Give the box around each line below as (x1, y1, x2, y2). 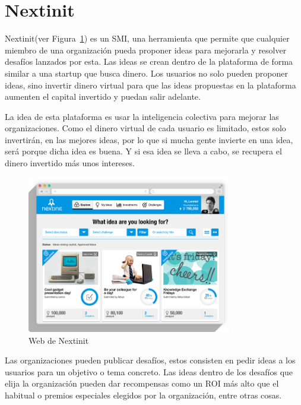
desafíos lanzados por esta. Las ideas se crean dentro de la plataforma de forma (5, 55, 293, 68)
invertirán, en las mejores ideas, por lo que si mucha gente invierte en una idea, (5, 133, 293, 145)
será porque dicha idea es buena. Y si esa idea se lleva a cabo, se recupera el (5, 145, 282, 157)
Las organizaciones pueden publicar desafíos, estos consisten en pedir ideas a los (5, 354, 296, 366)
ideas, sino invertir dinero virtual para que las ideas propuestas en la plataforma (5, 78, 296, 91)
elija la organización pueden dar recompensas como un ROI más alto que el (5, 377, 279, 390)
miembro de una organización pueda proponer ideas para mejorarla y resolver (5, 43, 287, 56)
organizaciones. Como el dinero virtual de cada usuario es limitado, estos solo (5, 122, 286, 134)
